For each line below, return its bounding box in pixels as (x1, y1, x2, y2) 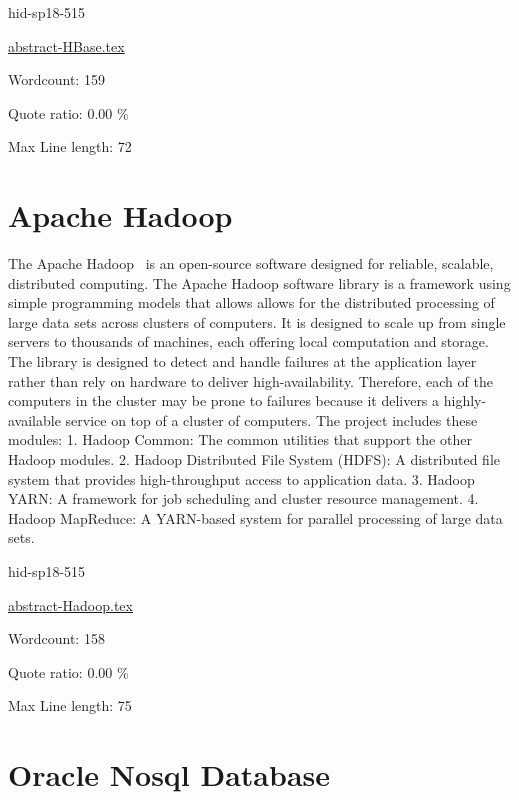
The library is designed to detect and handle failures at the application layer (8, 351, 477, 372)
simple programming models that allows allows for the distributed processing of (8, 292, 495, 313)
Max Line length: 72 (8, 136, 132, 157)
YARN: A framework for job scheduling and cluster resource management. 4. (8, 488, 479, 509)
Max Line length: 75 (8, 695, 132, 716)
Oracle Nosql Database (8, 754, 331, 795)
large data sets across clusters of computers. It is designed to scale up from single (8, 311, 506, 332)
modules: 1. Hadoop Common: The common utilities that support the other (8, 429, 472, 450)
